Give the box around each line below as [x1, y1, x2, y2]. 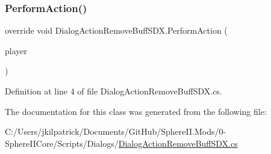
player [5, 44, 27, 57]
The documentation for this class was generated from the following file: [5, 105, 267, 117]
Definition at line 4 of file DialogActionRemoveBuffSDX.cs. [5, 85, 222, 97]
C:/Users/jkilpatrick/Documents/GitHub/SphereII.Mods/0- [5, 125, 226, 138]
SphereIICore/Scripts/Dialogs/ [5, 137, 119, 149]
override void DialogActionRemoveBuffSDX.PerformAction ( [5, 24, 228, 37]
